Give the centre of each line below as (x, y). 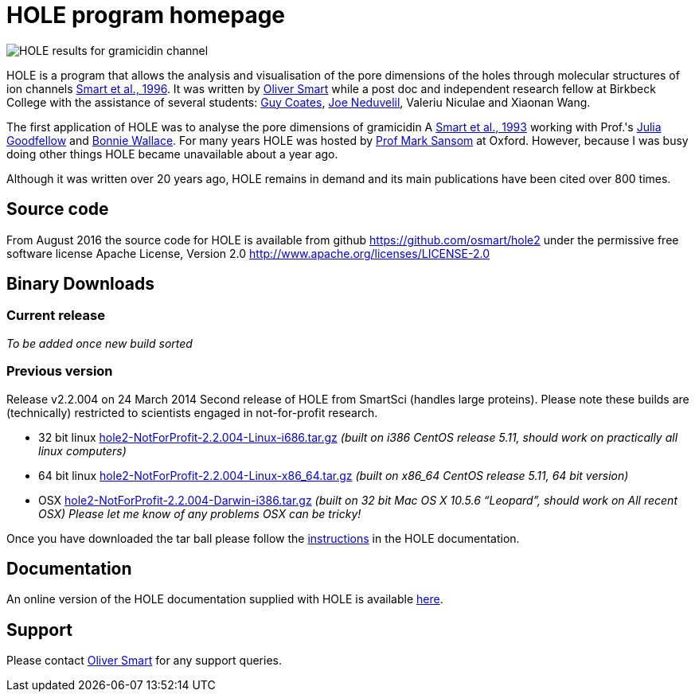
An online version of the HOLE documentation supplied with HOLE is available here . (225, 599)
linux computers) (82, 450)
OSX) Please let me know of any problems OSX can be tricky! (200, 513)
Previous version (60, 371)
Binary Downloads (80, 284)
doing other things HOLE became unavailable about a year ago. (172, 154)
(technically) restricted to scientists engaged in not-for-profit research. (192, 412)
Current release (56, 316)
